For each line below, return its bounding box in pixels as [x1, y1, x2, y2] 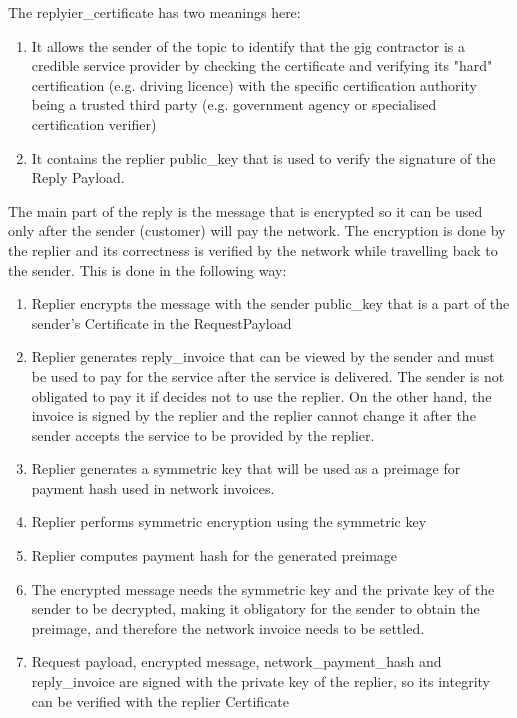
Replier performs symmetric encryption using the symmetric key [31, 511, 427, 532]
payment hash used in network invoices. [31, 477, 275, 498]
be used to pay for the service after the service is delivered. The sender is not [31, 365, 505, 386]
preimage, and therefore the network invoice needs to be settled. [31, 617, 425, 638]
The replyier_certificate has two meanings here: [8, 2, 301, 22]
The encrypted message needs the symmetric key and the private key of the [31, 578, 495, 599]
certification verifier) [31, 113, 157, 134]
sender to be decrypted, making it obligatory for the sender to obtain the [31, 598, 480, 619]
